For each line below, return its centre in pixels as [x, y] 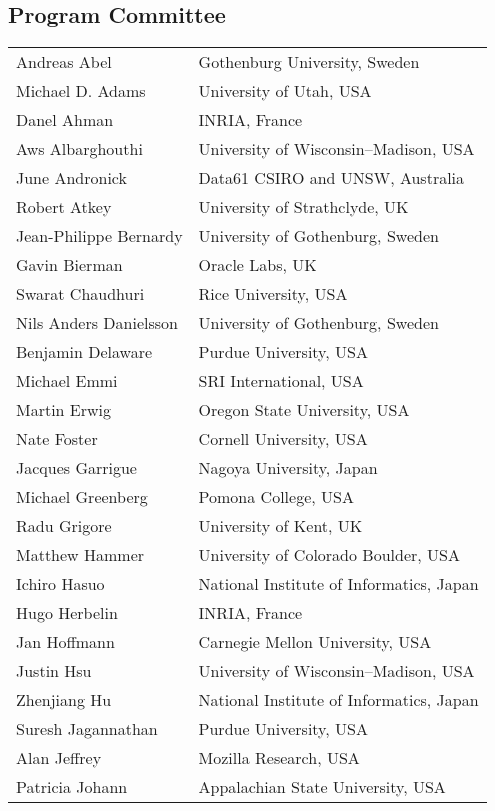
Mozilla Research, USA [279, 758]
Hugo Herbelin [67, 613]
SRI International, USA [281, 381]
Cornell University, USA [283, 439]
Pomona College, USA [276, 497]
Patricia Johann [72, 787]
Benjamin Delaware [84, 352]
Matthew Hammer [80, 555]
